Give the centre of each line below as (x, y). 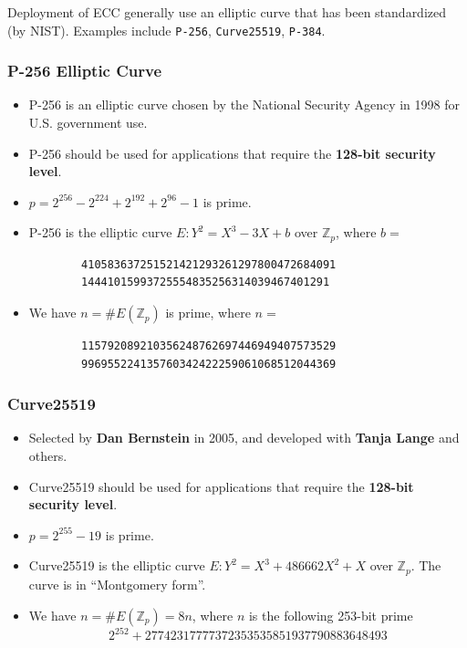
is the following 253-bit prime (331, 615)
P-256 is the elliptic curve (100, 232)
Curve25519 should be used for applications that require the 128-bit (221, 486)
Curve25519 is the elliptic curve (117, 565)
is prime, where (208, 313)
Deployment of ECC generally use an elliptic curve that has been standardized (227, 12)
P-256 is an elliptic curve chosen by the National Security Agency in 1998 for (244, 105)
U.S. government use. (88, 123)
